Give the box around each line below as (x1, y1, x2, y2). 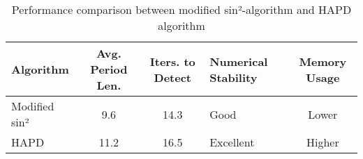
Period (90, 61, 128, 77)
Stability (209, 69, 258, 85)
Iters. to (149, 53, 195, 69)
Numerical (209, 53, 268, 69)
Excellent (209, 134, 255, 150)
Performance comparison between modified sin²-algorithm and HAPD (11, 1, 352, 17)
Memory (299, 53, 347, 69)
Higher (306, 134, 339, 150)
